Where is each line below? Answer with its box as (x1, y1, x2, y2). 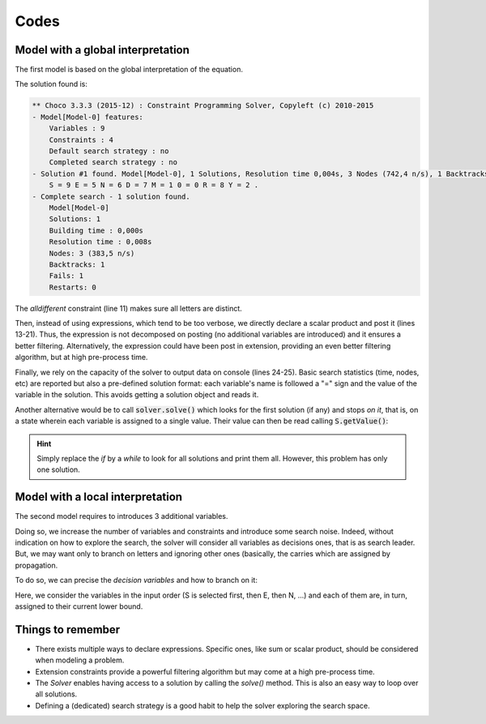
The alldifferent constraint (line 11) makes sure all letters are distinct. (15, 303, 242, 313)
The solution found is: (15, 79, 88, 89)
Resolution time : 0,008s (49, 238, 152, 246)
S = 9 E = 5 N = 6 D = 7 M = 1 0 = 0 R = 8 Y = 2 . (49, 181, 259, 190)
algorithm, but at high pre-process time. (15, 353, 148, 362)
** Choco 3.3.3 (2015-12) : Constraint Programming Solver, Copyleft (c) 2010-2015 (32, 101, 374, 110)
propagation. (15, 560, 58, 570)
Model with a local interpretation (15, 491, 182, 504)
